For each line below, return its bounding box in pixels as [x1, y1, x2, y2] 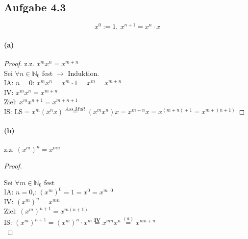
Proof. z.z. [4, 58, 34, 69]
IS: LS [4, 106, 23, 117]
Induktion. [68, 68, 99, 78]
